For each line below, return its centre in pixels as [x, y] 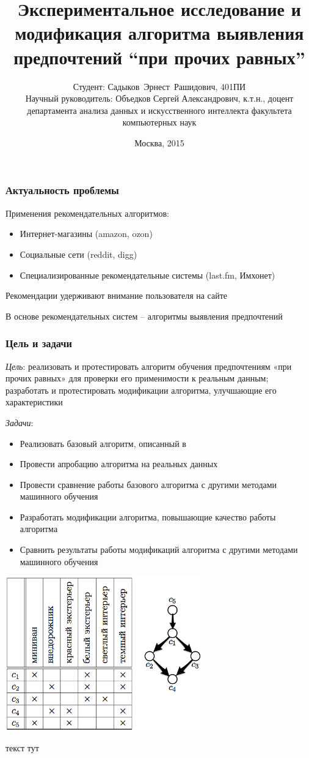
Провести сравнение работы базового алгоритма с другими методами [148, 484]
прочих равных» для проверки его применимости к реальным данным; [137, 378]
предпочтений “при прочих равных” [159, 57]
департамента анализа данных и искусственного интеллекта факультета [159, 110]
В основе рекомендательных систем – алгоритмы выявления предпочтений [144, 316]
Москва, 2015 [159, 142]
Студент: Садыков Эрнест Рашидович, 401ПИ [159, 86]
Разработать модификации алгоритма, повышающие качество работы [148, 516]
